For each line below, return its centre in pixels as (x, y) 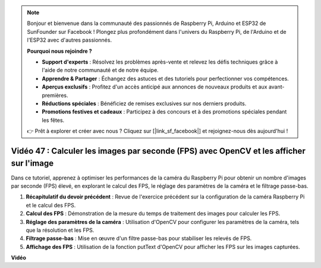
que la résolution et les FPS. (60, 230)
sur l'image (32, 163)
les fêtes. (53, 120)
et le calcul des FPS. (51, 205)
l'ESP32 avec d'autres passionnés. (70, 40)
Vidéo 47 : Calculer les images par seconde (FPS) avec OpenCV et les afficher (158, 151)
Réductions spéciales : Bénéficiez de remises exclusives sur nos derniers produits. (144, 103)
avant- (276, 87)
